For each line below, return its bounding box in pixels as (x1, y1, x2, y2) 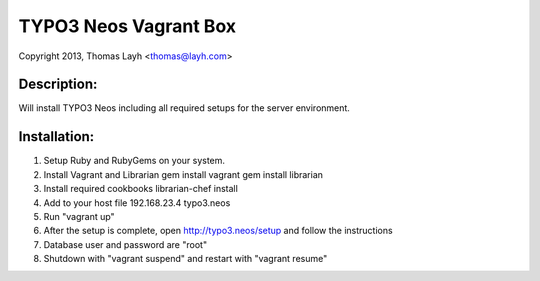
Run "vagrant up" (43, 210, 115, 222)
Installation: (18, 128, 95, 145)
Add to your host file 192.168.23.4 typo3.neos (43, 196, 231, 209)
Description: (18, 76, 98, 93)
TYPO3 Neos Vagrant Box (18, 15, 237, 37)
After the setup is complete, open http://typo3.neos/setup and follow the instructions (43, 225, 394, 237)
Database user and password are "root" (43, 238, 208, 250)
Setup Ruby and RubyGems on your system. (43, 155, 225, 167)
